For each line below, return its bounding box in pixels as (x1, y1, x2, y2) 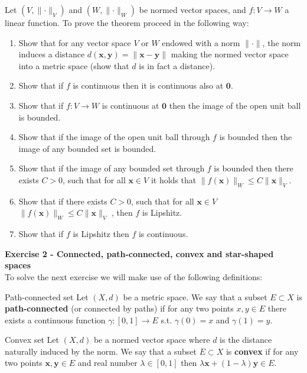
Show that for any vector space (18, 36, 131, 48)
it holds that (151, 173, 197, 186)
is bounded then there (214, 162, 293, 174)
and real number (77, 356, 138, 369)
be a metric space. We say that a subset (123, 290, 267, 303)
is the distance (220, 333, 272, 346)
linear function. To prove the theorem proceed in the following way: (5, 17, 249, 28)
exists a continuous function (5, 313, 106, 326)
